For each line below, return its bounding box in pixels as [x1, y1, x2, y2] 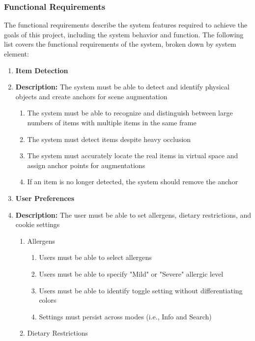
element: [4, 49, 29, 58]
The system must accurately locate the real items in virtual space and [27, 150, 238, 161]
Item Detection [15, 65, 68, 75]
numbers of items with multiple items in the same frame [27, 117, 197, 127]
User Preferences [15, 193, 75, 203]
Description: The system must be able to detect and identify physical [15, 82, 229, 92]
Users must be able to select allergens [39, 252, 152, 262]
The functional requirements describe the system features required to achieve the [4, 20, 248, 30]
